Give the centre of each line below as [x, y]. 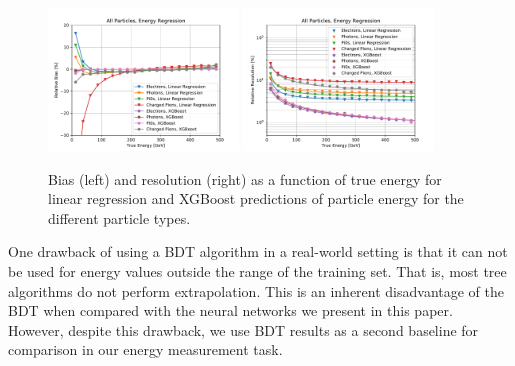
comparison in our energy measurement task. [145, 349]
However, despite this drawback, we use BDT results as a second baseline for [243, 329]
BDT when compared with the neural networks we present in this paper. [230, 310]
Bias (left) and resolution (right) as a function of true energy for [245, 178]
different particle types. [119, 217]
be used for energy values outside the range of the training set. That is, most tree [257, 271]
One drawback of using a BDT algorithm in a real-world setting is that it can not [258, 251]
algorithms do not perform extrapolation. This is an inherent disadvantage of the [256, 290]
